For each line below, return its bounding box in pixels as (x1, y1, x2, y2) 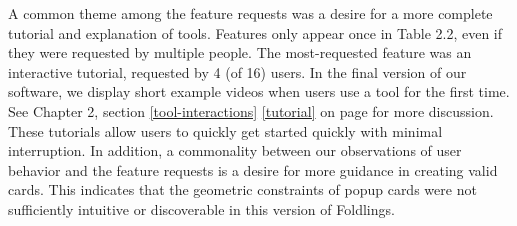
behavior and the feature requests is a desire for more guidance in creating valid (8, 159, 498, 180)
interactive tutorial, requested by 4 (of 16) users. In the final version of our (8, 61, 467, 82)
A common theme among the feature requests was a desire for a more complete (8, 3, 493, 23)
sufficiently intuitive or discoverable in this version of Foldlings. (8, 198, 395, 219)
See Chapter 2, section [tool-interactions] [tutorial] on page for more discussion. (8, 100, 494, 121)
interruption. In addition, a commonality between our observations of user (8, 140, 462, 161)
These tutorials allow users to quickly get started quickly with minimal (8, 120, 443, 141)
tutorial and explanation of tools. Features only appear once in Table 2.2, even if (8, 22, 503, 43)
